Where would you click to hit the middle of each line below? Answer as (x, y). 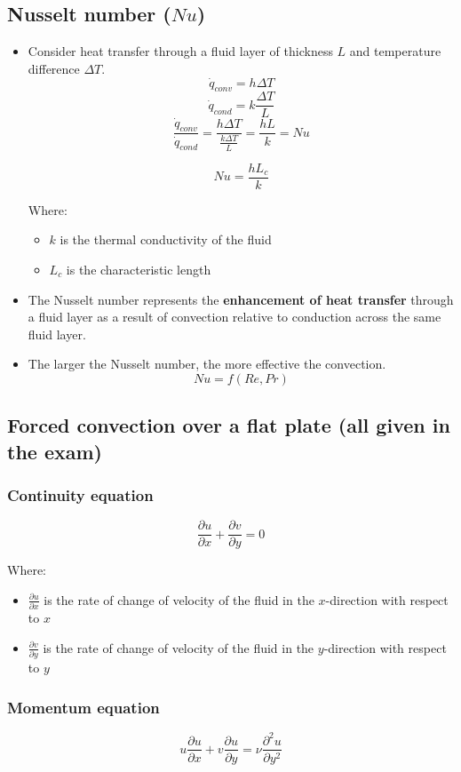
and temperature (395, 51)
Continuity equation (80, 495)
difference (54, 68)
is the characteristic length (139, 269)
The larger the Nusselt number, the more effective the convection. (207, 364)
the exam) (55, 451)
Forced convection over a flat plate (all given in (229, 425)
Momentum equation (83, 707)
